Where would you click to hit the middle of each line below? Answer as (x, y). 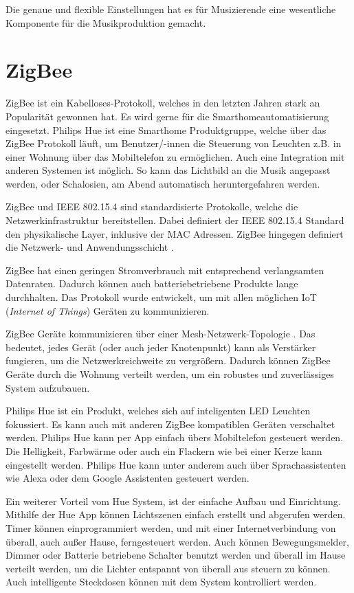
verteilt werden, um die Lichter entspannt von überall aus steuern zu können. (168, 568)
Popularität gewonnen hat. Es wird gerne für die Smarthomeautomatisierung (167, 116)
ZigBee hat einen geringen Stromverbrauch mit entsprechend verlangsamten (165, 270)
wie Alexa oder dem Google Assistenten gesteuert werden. (128, 478)
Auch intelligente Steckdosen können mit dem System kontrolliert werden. (161, 582)
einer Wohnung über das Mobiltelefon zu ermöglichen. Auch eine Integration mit (175, 156)
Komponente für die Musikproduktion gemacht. (106, 22)
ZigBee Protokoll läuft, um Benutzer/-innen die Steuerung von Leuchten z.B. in (174, 143)
